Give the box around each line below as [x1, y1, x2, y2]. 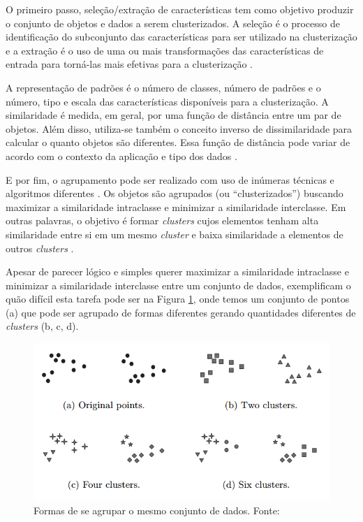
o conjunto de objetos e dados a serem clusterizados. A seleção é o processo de [6, 15, 340, 30]
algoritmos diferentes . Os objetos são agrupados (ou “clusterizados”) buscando [6, 186, 343, 201]
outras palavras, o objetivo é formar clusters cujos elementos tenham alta [6, 213, 319, 228]
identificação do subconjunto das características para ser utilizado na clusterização [6, 29, 357, 44]
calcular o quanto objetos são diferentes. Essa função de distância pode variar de [6, 135, 350, 150]
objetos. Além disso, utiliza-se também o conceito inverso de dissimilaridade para [6, 121, 353, 136]
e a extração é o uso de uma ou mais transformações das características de [6, 43, 324, 57]
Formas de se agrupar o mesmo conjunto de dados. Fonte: [34, 502, 280, 517]
